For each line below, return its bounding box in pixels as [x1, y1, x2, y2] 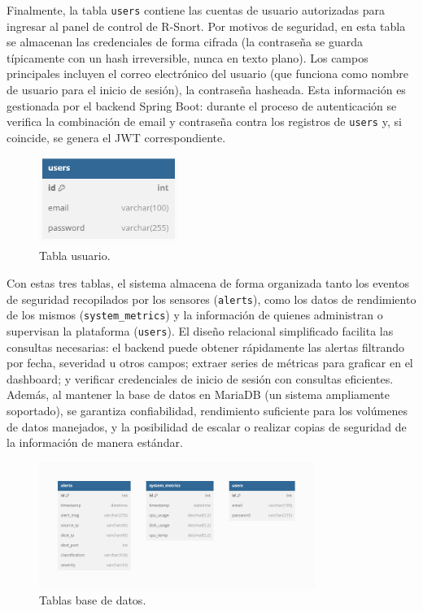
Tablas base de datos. [39, 591, 146, 609]
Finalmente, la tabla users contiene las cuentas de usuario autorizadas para [7, 2, 385, 18]
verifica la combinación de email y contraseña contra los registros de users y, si [7, 113, 402, 130]
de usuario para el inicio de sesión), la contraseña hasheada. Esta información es [7, 81, 406, 98]
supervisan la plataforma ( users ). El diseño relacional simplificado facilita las [7, 322, 394, 339]
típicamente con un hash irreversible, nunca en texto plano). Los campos [7, 49, 368, 66]
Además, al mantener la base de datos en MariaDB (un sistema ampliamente [7, 386, 390, 403]
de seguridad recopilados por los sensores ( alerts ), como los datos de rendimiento [7, 290, 416, 307]
